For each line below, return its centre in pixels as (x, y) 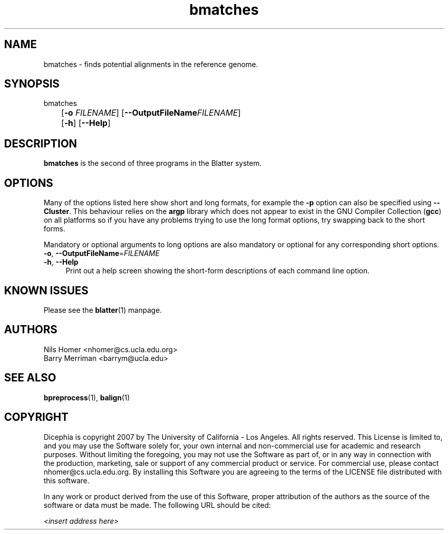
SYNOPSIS (32, 84)
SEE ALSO (30, 378)
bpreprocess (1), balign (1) (87, 397)
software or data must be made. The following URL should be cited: (157, 505)
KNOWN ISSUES (46, 290)
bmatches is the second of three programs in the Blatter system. (153, 163)
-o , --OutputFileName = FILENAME (102, 253)
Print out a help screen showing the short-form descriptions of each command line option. (218, 271)
